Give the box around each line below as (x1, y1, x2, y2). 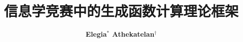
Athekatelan (112, 29, 155, 39)
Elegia (85, 29, 107, 39)
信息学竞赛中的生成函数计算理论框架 (3, 1, 239, 21)
